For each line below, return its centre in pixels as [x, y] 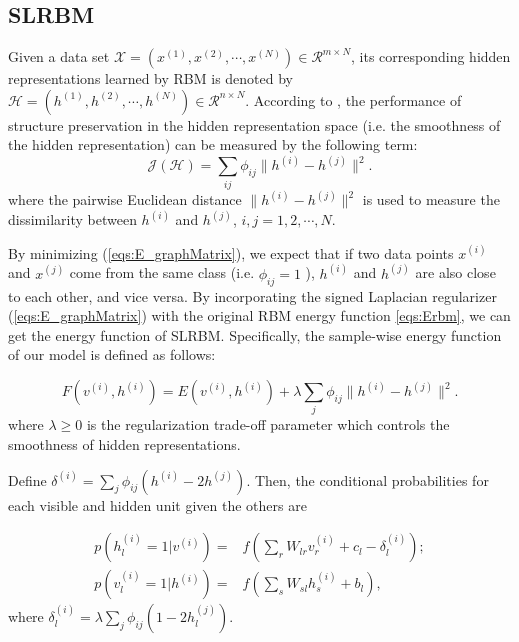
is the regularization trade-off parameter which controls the [268, 424]
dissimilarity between [72, 219]
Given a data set [59, 56]
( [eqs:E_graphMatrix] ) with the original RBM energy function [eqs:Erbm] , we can [259, 315]
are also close [455, 272]
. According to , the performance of [353, 99]
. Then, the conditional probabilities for [367, 479]
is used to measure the [431, 199]
